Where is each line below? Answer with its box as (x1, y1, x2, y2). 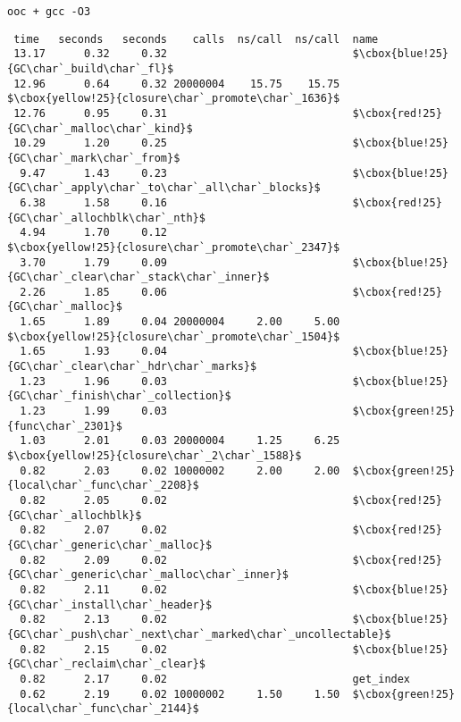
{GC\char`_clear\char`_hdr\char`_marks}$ (7, 360, 257, 374)
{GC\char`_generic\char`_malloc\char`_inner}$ (7, 568, 289, 582)
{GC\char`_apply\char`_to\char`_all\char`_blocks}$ (7, 181, 321, 195)
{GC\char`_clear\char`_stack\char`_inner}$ (7, 271, 270, 284)
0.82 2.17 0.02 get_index (20, 672, 411, 685)
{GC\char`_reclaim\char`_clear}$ (7, 658, 205, 671)
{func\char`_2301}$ (7, 419, 122, 432)
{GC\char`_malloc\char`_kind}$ (7, 122, 193, 135)
